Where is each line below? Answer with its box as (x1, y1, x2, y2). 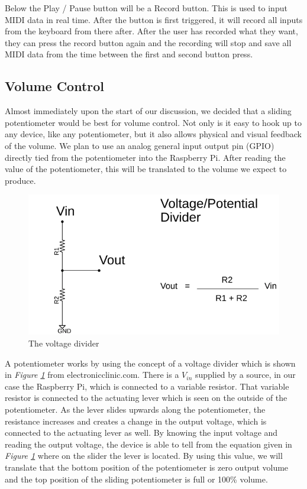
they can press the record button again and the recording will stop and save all (5, 36, 292, 48)
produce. (5, 174, 36, 186)
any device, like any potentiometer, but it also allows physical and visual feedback (5, 128, 302, 140)
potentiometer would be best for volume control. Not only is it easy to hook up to (5, 116, 302, 128)
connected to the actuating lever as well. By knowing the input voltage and (5, 426, 278, 439)
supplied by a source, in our (195, 368, 296, 381)
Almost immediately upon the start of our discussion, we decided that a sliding (5, 105, 292, 117)
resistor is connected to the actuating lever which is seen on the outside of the (5, 391, 287, 404)
